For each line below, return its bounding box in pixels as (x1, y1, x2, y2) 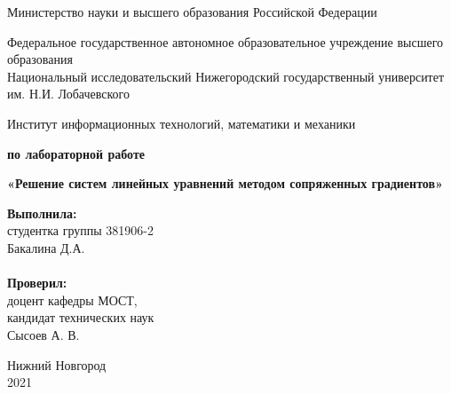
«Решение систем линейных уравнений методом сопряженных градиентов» (7, 174, 443, 193)
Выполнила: (7, 203, 77, 222)
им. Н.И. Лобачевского (7, 84, 130, 103)
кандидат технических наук (7, 308, 154, 327)
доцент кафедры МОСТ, (7, 290, 138, 309)
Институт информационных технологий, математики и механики (7, 114, 356, 132)
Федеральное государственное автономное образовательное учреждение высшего (7, 32, 444, 51)
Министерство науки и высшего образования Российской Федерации (7, 3, 377, 20)
